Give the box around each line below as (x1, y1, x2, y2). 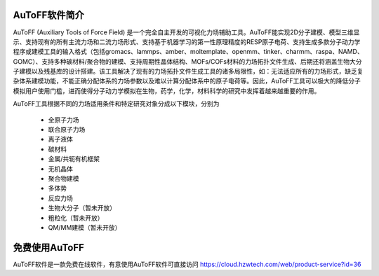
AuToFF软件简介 (13, 9, 84, 21)
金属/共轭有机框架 (48, 155, 100, 163)
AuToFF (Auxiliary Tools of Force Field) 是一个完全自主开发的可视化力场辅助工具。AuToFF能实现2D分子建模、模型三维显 (13, 28, 360, 36)
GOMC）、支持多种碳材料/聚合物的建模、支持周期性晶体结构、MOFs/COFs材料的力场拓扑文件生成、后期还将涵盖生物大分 (13, 57, 362, 66)
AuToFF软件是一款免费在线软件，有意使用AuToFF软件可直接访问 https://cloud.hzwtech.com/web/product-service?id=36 (13, 260, 361, 268)
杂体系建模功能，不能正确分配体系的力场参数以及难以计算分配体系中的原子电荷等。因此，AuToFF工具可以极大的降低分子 (13, 77, 361, 85)
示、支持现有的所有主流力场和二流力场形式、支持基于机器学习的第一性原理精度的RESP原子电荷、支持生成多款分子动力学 (13, 37, 361, 46)
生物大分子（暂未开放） (48, 204, 116, 212)
